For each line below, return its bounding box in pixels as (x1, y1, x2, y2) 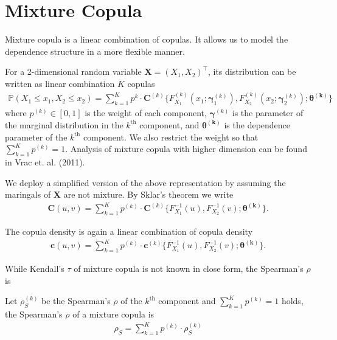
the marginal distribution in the (5, 118, 123, 131)
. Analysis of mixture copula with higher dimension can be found (65, 142, 307, 155)
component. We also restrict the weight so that (83, 130, 259, 143)
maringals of (5, 188, 51, 201)
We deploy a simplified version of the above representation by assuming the (5, 176, 286, 189)
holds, (281, 294, 304, 307)
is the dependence (224, 118, 291, 131)
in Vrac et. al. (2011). (5, 155, 85, 168)
